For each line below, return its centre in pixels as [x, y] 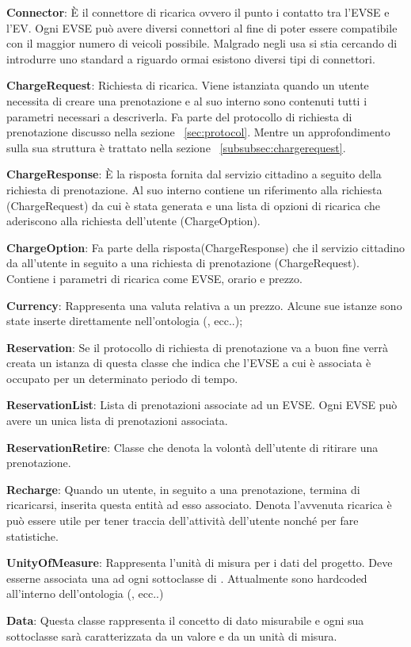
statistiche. [32, 536]
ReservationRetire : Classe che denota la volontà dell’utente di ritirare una [192, 447]
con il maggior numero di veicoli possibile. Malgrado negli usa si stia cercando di [202, 43]
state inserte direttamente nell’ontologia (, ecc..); [125, 321]
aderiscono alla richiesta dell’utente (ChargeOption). [133, 221]
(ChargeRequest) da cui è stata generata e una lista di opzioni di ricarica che [193, 205]
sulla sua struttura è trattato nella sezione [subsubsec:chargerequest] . [176, 147]
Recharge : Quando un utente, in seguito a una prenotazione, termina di [183, 489]
